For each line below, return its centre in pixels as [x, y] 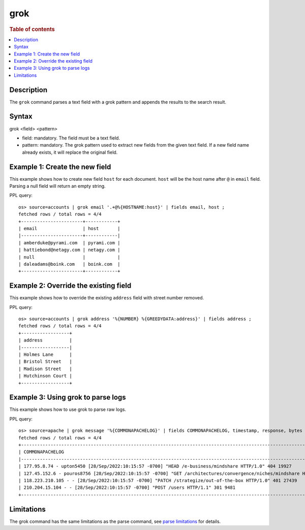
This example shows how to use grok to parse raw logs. [68, 409]
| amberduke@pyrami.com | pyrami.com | [69, 243]
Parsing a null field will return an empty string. [58, 186]
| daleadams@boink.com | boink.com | [69, 264]
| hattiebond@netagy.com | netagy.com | [69, 250]
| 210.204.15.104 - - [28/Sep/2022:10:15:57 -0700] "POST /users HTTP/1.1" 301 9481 [127, 488]
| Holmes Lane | [45, 354]
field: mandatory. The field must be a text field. [71, 138]
